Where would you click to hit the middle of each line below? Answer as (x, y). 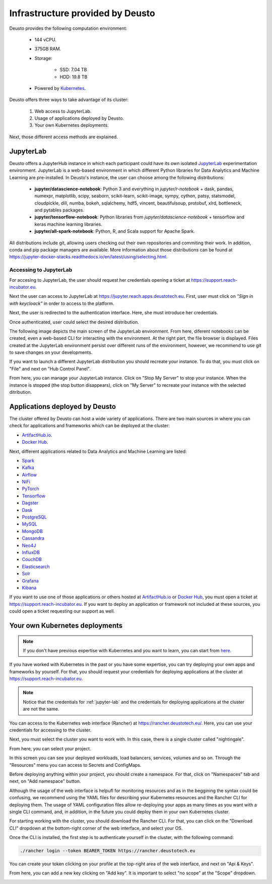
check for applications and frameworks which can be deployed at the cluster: (90, 426)
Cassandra (33, 538)
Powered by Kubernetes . (60, 88)
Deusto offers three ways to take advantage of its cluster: (69, 100)
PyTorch (30, 489)
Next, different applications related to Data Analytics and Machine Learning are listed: (98, 451)
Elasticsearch (36, 566)
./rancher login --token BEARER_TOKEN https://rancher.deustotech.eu (108, 851)
